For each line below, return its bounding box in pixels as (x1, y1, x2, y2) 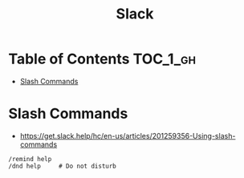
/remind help (8, 155, 52, 163)
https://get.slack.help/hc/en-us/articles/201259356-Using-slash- (19, 131, 236, 140)
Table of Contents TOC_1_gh (8, 50, 197, 68)
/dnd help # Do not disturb (8, 162, 116, 170)
